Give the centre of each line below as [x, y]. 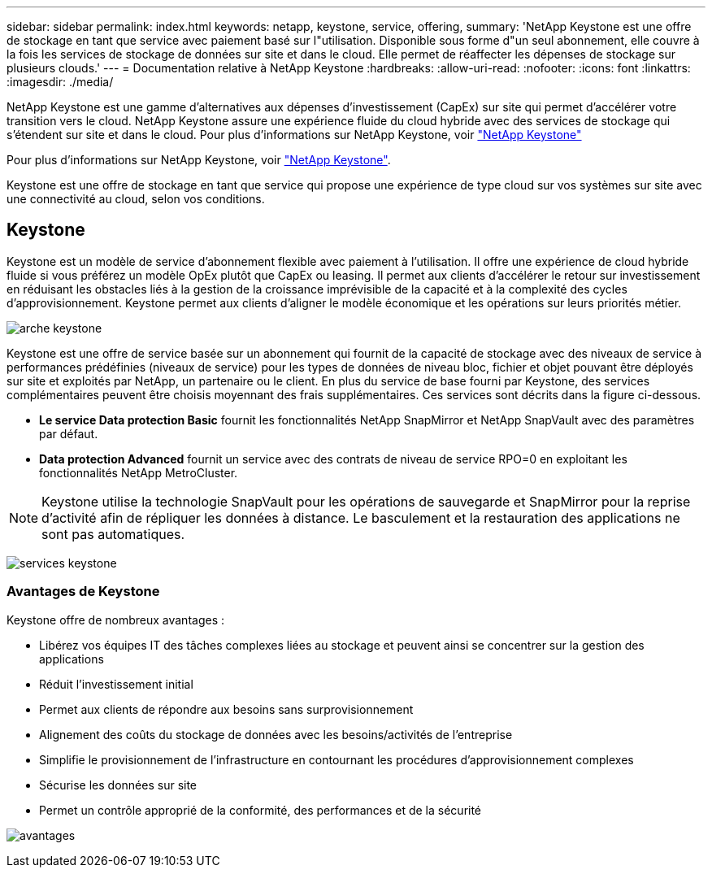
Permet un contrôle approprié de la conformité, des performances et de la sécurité [260, 810]
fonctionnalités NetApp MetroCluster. [139, 472]
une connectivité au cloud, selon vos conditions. [136, 199]
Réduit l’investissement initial [116, 684]
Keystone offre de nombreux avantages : [115, 620]
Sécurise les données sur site [118, 785]
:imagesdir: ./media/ [60, 82]
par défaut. [69, 433]
